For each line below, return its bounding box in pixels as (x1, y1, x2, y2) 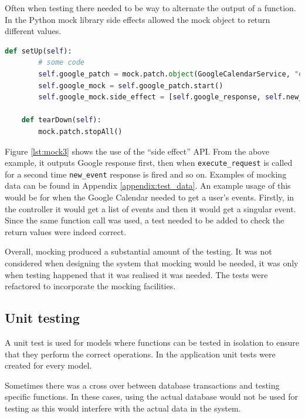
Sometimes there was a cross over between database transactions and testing (5, 379, 280, 391)
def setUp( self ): (5, 46, 72, 55)
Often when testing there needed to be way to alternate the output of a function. (5, 2, 296, 14)
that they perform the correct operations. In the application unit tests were (5, 347, 276, 360)
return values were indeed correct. (5, 225, 127, 238)
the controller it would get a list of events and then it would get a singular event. (5, 202, 296, 215)
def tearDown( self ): (21, 116, 101, 125)
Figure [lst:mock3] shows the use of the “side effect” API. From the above (5, 145, 269, 157)
